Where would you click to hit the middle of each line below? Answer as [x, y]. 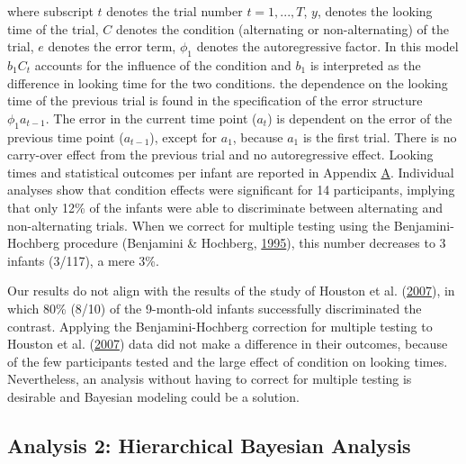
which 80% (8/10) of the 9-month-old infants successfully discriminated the [215, 308]
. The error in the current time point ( [151, 118]
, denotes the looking [375, 11]
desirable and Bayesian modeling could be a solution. [153, 396]
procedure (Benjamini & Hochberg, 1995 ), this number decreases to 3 [255, 243]
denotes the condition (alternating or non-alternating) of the [282, 28]
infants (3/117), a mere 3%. [83, 260]
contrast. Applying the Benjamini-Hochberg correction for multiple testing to [220, 326]
